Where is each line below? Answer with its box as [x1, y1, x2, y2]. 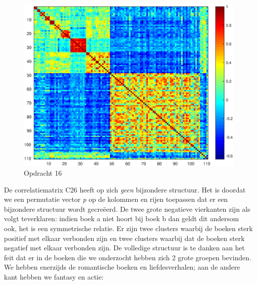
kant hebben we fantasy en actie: [4, 272, 104, 282]
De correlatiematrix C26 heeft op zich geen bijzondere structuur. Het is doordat [4, 184, 246, 194]
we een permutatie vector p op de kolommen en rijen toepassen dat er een [4, 194, 228, 204]
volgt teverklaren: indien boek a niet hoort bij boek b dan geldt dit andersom [4, 213, 239, 224]
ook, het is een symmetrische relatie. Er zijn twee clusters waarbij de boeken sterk [4, 223, 253, 234]
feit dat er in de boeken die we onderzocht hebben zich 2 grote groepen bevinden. [4, 252, 252, 262]
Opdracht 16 [24, 168, 62, 178]
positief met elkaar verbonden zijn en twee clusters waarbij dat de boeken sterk [4, 233, 245, 243]
